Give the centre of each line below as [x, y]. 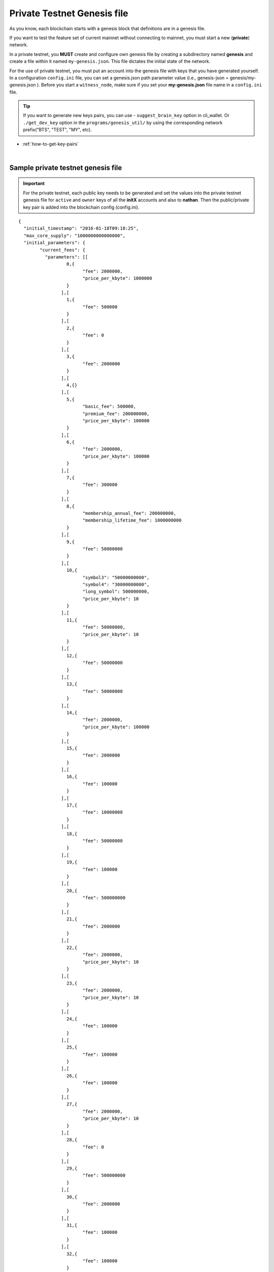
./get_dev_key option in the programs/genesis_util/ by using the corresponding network [123, 123]
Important [34, 184]
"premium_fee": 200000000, [116, 414]
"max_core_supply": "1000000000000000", [75, 236]
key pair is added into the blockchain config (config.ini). [81, 207]
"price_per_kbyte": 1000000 [117, 278]
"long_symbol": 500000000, [116, 592]
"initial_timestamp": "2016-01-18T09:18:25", [81, 228]
